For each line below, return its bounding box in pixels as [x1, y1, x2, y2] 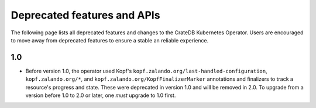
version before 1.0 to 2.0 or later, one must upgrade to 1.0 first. [25, 92, 176, 99]
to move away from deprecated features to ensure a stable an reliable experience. [11, 37, 209, 44]
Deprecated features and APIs [11, 9, 160, 21]
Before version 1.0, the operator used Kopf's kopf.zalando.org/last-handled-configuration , [25, 67, 267, 74]
